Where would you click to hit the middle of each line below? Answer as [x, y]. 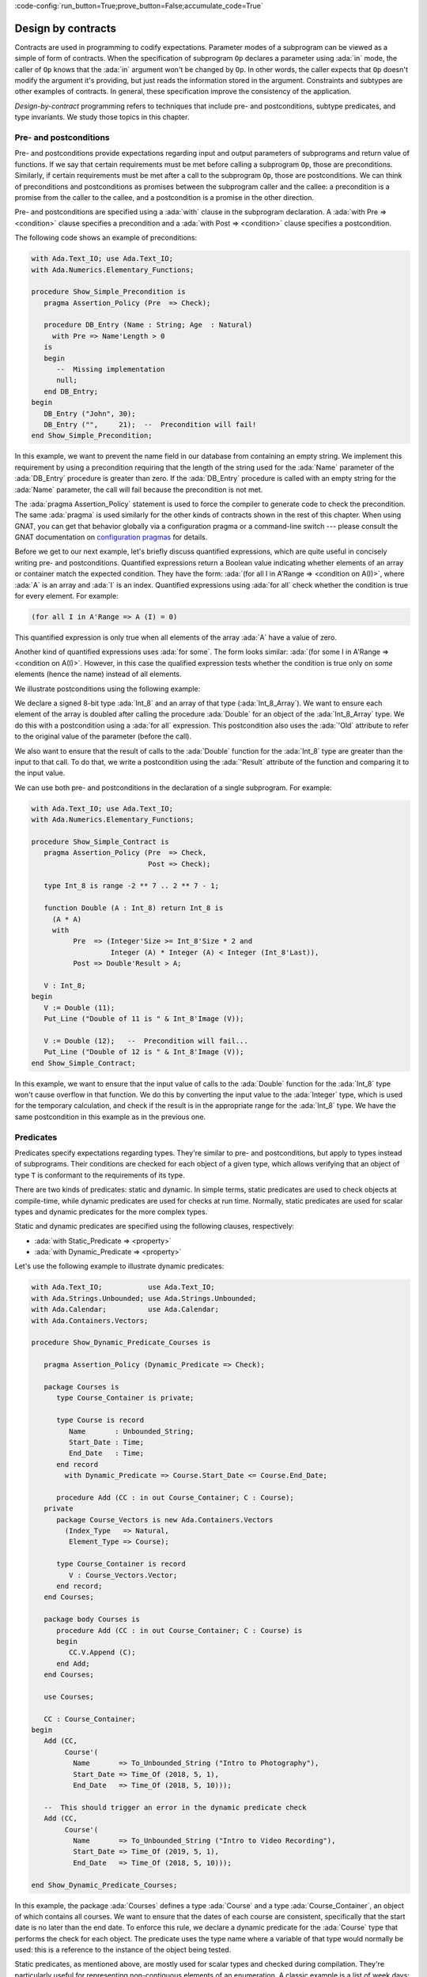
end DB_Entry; [71, 391]
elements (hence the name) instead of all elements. [98, 674]
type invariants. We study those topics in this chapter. [102, 117]
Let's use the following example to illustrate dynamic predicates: [119, 1266]
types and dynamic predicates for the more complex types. [111, 1212]
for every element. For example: [66, 596]
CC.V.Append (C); [102, 1652]
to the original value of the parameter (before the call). [103, 736]
